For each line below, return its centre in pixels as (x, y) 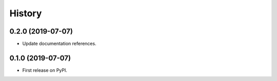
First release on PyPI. (45, 70)
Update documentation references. (60, 44)
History (26, 13)
